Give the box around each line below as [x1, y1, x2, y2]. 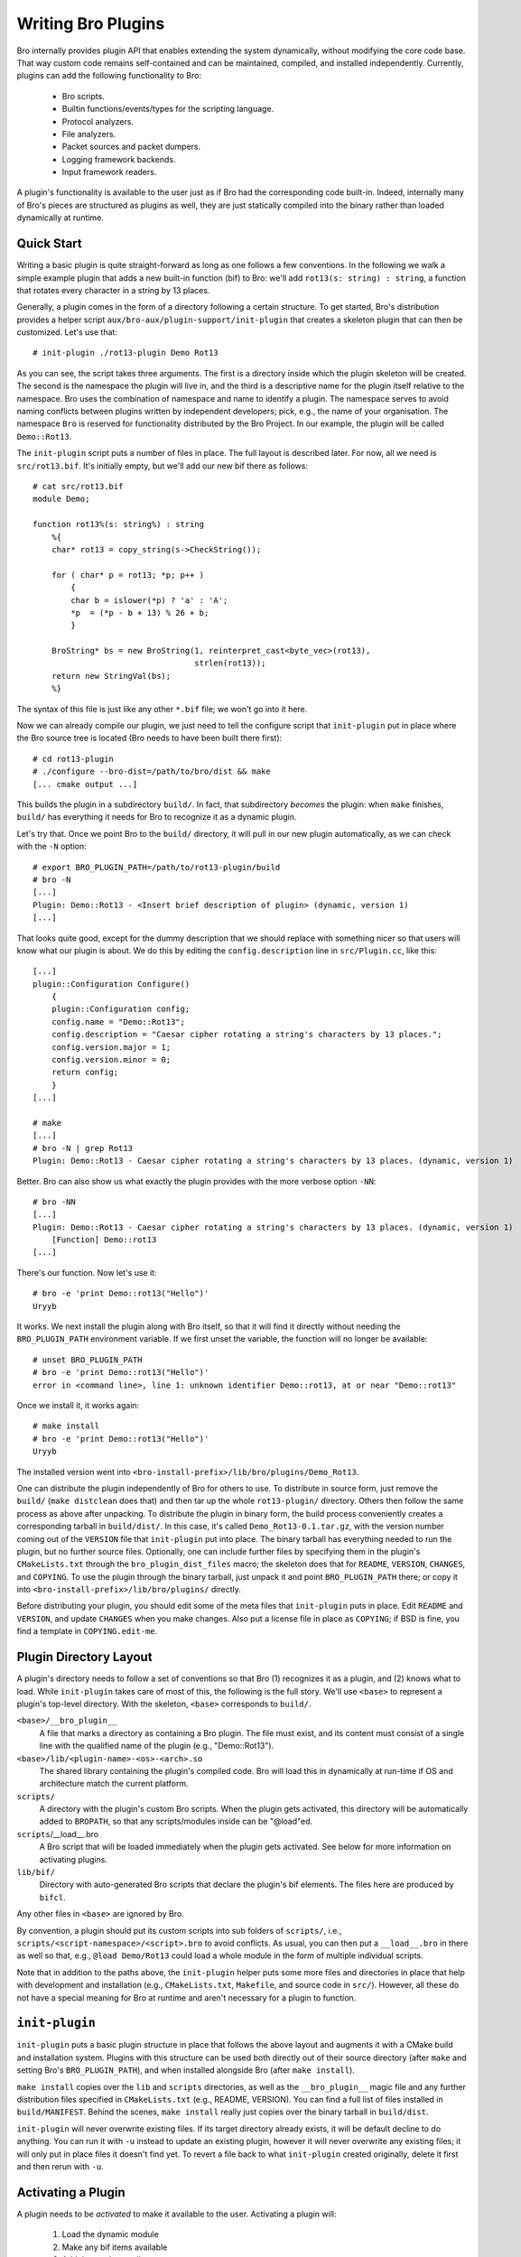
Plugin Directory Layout [16, 1649, 153, 1665]
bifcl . [39, 1891, 67, 1902]
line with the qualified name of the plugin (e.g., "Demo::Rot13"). [39, 1741, 274, 1751]
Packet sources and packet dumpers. [61, 141, 201, 153]
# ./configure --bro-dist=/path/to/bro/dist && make [33, 766, 271, 776]
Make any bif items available [61, 2242, 168, 2252]
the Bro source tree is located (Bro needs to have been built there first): [16, 732, 283, 744]
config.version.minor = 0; [51, 1054, 172, 1065]
